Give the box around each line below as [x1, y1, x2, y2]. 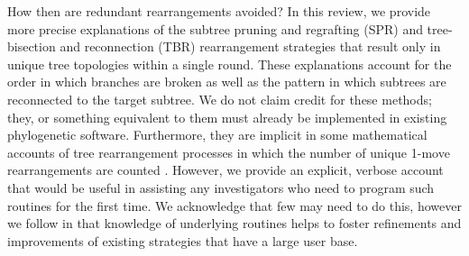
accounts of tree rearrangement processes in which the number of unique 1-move [7, 142, 450, 161]
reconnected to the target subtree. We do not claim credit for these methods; [7, 89, 432, 108]
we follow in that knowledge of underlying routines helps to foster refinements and [7, 214, 462, 233]
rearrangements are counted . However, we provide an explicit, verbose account [7, 160, 444, 179]
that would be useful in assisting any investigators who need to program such [7, 178, 435, 197]
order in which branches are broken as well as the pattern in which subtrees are [7, 72, 446, 91]
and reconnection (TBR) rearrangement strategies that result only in [60, 37, 441, 56]
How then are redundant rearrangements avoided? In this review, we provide [7, 2, 431, 20]
